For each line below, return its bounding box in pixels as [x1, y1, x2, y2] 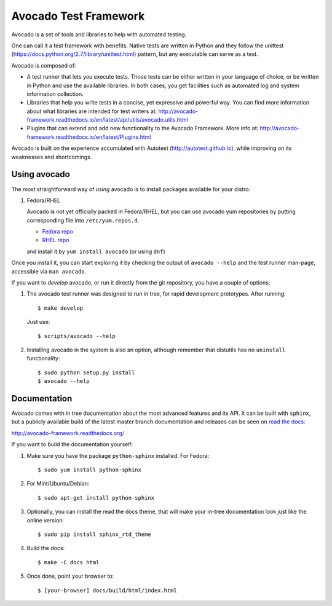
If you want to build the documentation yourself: [11, 441, 133, 448]
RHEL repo [42, 237, 69, 244]
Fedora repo [42, 228, 74, 235]
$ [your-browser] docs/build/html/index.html [38, 587, 178, 594]
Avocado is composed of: [11, 61, 76, 69]
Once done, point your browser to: [26, 572, 114, 580]
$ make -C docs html [38, 559, 100, 565]
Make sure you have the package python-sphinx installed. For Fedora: [26, 452, 210, 459]
